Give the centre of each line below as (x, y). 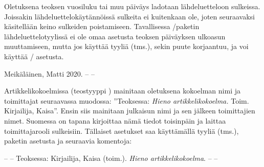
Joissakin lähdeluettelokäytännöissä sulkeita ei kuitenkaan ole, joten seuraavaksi (130, 16)
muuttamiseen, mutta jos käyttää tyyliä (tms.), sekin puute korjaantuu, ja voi (126, 46)
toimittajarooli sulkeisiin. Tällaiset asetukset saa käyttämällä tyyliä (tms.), (122, 130)
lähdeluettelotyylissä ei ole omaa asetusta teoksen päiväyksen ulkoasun (115, 36)
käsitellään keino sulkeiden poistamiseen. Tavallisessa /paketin (102, 26)
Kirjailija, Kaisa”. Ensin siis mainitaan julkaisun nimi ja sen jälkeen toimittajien (130, 111)
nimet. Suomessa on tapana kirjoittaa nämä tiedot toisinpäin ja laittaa (115, 120)
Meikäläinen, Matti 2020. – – (49, 73)
